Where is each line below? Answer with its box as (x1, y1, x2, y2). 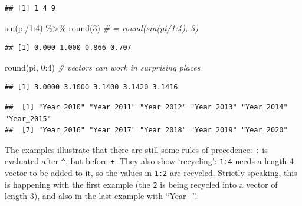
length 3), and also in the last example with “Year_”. (5, 190, 198, 202)
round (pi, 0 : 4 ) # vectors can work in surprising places (5, 61, 201, 73)
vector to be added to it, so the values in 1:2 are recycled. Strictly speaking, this (5, 167, 297, 179)
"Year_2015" (5, 114, 51, 123)
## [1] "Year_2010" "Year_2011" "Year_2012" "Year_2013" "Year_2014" (5, 102, 288, 111)
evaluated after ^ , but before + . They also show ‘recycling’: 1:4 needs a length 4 (5, 155, 294, 167)
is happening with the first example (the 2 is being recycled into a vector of (5, 178, 278, 190)
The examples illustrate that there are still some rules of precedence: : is (5, 143, 268, 155)
